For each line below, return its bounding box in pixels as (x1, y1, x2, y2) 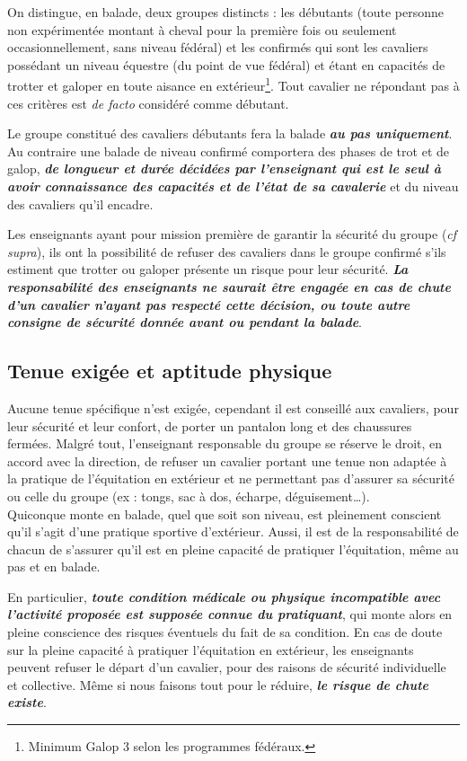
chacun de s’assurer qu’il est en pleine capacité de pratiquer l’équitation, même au (7, 539, 459, 558)
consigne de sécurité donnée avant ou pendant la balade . (7, 313, 363, 332)
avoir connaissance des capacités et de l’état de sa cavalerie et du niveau (7, 177, 459, 195)
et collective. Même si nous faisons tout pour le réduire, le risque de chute (7, 675, 428, 694)
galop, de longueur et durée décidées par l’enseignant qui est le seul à (7, 159, 441, 178)
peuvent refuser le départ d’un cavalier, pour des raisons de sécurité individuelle (7, 658, 446, 677)
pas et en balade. (7, 557, 101, 576)
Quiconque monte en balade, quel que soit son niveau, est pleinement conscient (7, 504, 442, 523)
